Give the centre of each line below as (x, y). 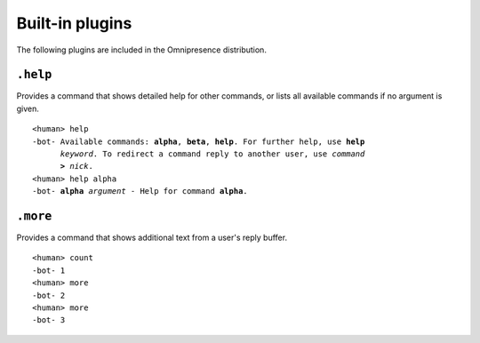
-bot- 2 (49, 295)
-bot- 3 (49, 320)
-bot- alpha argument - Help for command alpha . (140, 191)
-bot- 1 (49, 270)
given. (28, 108)
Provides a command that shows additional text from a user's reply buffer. (152, 238)
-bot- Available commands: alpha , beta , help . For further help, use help (199, 141)
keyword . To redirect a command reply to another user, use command (212, 154)
